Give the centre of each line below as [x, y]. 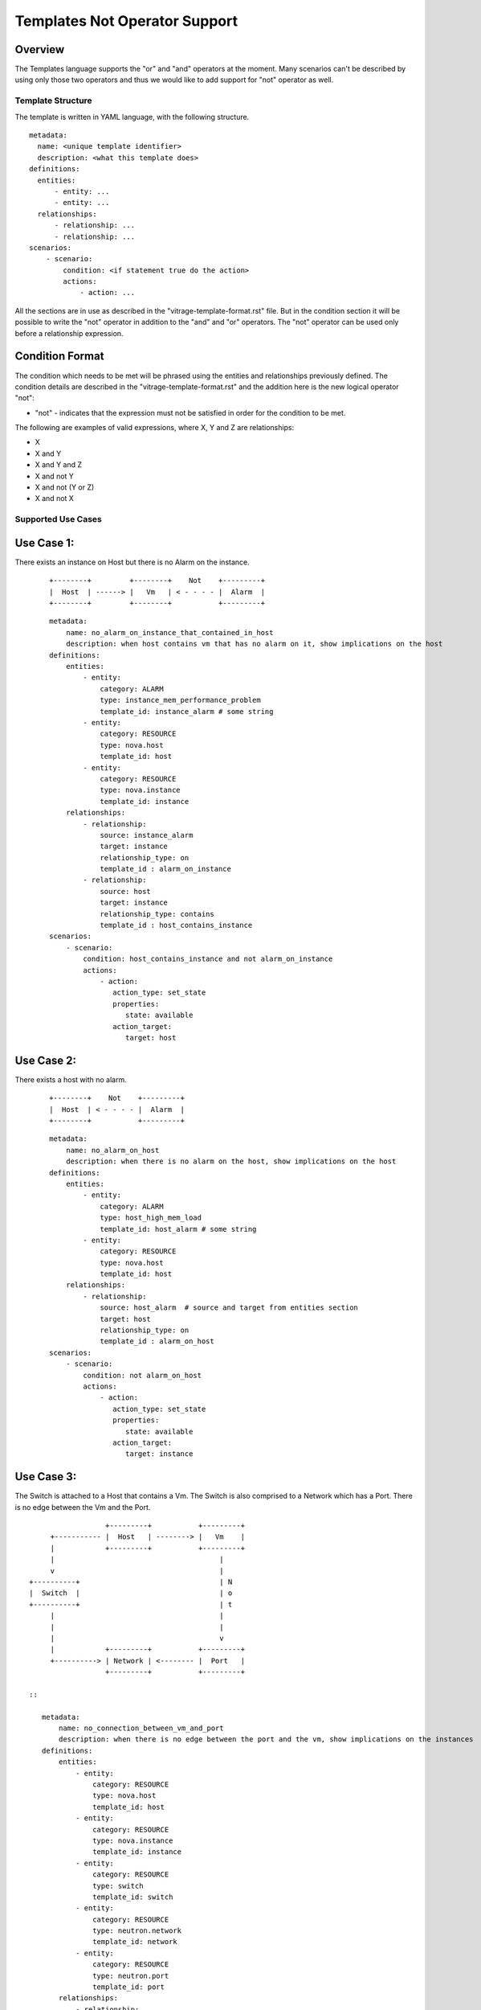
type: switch [118, 1886]
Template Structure [53, 100]
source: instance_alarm [147, 835]
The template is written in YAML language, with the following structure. [132, 117]
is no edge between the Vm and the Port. [83, 1507]
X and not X [54, 498]
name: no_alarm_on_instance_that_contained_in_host [169, 632]
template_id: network [135, 1942]
